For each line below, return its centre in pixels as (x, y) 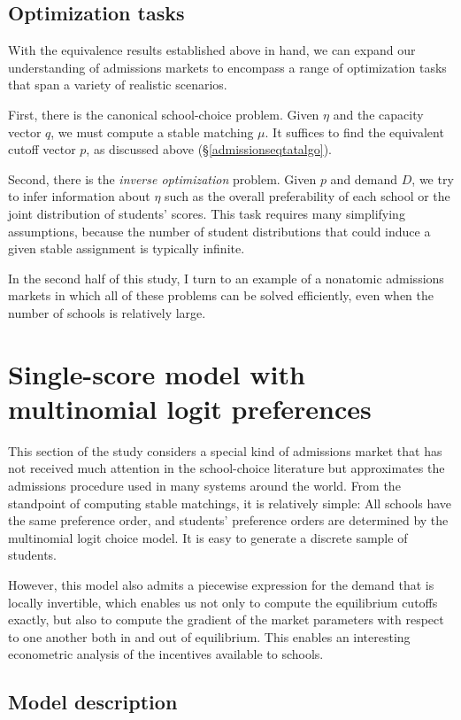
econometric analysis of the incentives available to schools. (166, 654)
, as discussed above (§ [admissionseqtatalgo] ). (209, 149)
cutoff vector (42, 149)
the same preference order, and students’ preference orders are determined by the (228, 520)
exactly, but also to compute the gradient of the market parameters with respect (226, 619)
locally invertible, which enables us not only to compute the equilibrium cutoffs (223, 602)
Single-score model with (157, 373)
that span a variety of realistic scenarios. (118, 85)
